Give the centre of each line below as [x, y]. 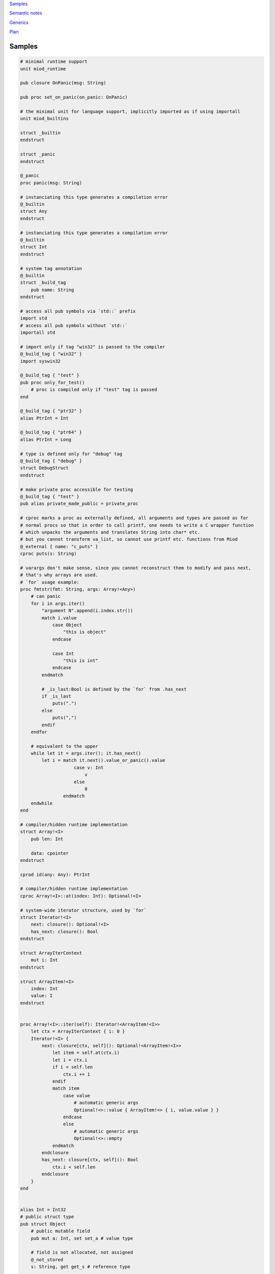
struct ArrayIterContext [51, 953]
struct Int [34, 247]
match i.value [59, 618]
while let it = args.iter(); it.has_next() [86, 753]
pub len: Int [47, 839]
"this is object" [85, 632]
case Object [67, 625]
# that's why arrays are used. [59, 575]
